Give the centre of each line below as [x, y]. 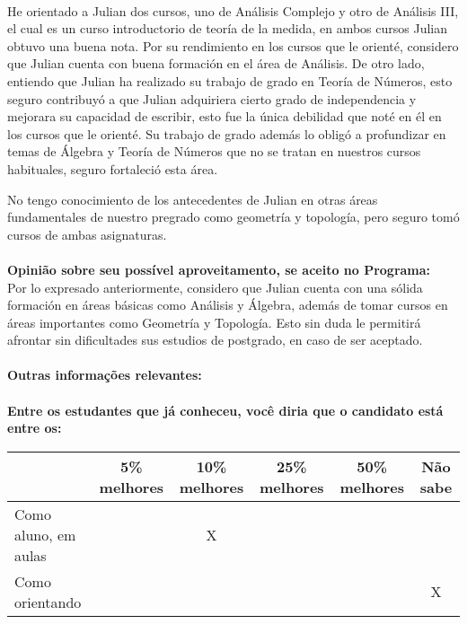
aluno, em [45, 534]
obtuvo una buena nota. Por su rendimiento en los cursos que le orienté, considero [233, 45]
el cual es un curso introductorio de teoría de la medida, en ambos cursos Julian [227, 28]
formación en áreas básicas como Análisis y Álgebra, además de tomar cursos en [228, 305]
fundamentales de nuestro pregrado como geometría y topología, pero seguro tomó [233, 217]
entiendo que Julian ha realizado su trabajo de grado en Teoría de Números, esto [230, 80]
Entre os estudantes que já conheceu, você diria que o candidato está [225, 410]
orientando [48, 602]
